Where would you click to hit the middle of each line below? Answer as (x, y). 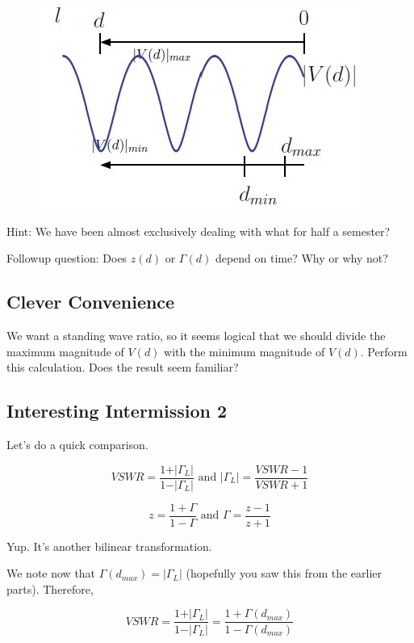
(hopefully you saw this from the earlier (284, 573)
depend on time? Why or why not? (301, 258)
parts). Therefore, (50, 588)
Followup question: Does (67, 258)
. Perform (384, 351)
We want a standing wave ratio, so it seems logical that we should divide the (196, 335)
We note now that (51, 573)
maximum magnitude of (65, 351)
